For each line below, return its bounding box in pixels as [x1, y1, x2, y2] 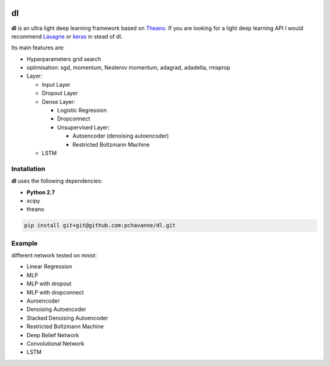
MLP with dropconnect [26, 288, 84, 296]
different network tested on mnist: [11, 252, 97, 259]
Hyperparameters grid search [26, 55, 101, 62]
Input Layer [42, 81, 70, 88]
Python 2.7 [26, 188, 55, 196]
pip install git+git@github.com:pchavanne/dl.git [24, 222, 176, 229]
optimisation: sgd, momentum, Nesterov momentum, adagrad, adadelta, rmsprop [26, 64, 230, 71]
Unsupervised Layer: [57, 123, 110, 131]
